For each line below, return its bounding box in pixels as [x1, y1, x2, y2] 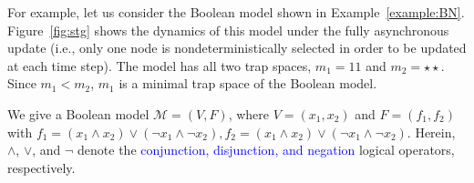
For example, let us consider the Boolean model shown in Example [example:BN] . [7, 3, 465, 21]
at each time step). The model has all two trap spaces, [7, 56, 312, 75]
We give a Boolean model [7, 104, 149, 123]
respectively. [7, 158, 76, 177]
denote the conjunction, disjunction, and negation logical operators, [77, 140, 455, 159]
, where [228, 104, 270, 123]
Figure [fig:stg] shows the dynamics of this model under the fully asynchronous [7, 20, 449, 39]
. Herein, [407, 122, 456, 141]
